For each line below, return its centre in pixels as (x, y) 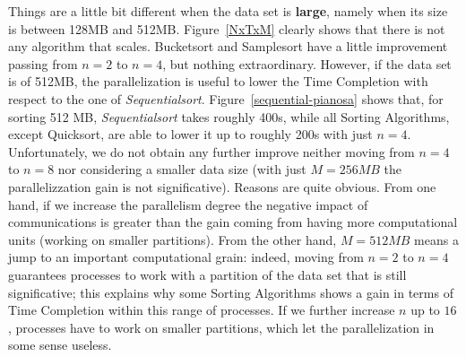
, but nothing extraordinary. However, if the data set (307, 63)
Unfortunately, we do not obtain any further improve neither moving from (211, 151)
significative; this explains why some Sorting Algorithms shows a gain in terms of (231, 292)
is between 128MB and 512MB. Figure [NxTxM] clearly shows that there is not (227, 28)
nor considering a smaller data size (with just (182, 169)
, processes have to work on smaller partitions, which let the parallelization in (221, 327)
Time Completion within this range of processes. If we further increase (202, 310)
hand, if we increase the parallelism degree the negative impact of (188, 204)
